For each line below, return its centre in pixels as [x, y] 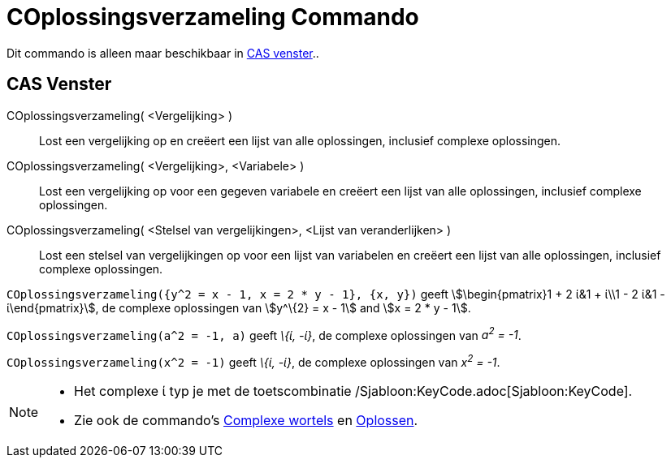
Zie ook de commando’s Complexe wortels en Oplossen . [246, 420]
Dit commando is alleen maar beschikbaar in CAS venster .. [163, 53]
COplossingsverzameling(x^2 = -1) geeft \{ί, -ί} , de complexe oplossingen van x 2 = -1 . [253, 361]
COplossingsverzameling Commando [213, 17]
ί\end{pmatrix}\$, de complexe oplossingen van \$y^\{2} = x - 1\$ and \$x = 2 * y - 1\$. [239, 307]
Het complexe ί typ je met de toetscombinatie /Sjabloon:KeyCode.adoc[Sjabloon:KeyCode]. [353, 391]
